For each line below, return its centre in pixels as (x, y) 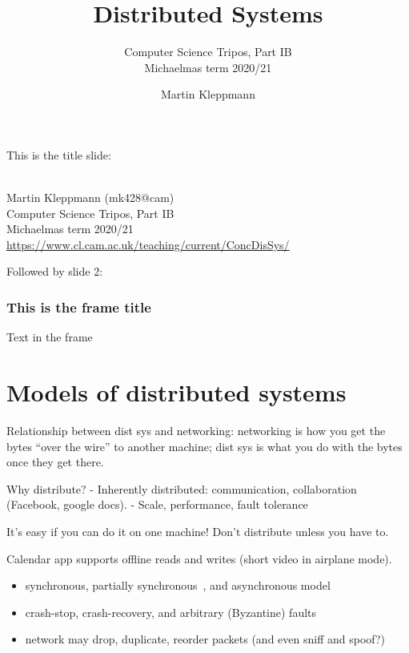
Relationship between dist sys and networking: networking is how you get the (196, 430)
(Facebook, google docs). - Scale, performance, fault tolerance (157, 504)
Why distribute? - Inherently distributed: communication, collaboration (182, 488)
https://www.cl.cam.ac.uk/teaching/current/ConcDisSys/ (148, 244)
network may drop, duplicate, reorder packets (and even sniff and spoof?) (205, 639)
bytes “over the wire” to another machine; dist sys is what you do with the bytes (204, 446)
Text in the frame (50, 337)
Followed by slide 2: (55, 271)
